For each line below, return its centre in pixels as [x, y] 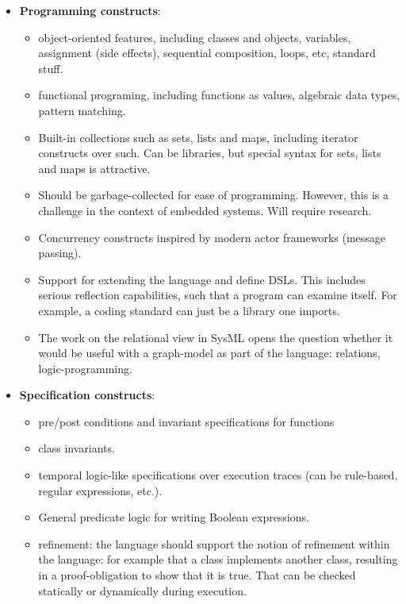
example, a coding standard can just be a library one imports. [189, 310]
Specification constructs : [87, 395]
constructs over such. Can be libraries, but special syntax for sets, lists [210, 153]
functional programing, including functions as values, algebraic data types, [219, 95]
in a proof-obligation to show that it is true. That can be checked [197, 575]
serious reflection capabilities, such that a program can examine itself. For [218, 295]
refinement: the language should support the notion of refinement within [214, 543]
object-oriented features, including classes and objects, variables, [195, 37]
